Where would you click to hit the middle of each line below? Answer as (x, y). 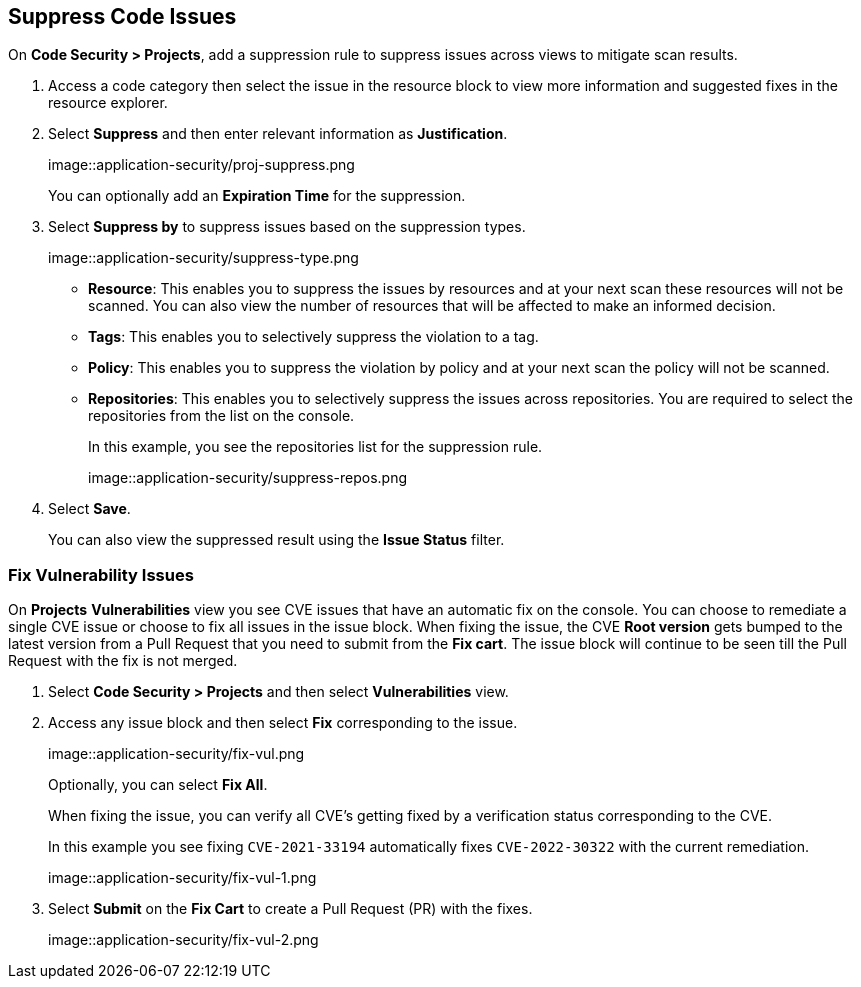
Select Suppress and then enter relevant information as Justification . (278, 134)
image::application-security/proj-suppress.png (201, 165)
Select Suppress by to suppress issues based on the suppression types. (287, 227)
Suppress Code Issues (122, 16)
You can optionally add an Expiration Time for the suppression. (257, 196)
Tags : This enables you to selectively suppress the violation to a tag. (313, 337)
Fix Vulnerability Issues (101, 574)
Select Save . (89, 509)
